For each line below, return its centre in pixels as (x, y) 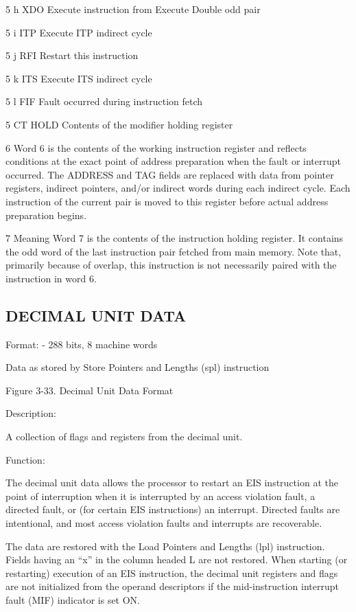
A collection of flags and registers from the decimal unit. (124, 437)
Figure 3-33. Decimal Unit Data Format (90, 390)
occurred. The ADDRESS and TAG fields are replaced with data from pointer (170, 174)
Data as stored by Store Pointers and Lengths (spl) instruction (138, 367)
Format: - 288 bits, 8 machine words (82, 344)
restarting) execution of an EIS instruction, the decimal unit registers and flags (172, 573)
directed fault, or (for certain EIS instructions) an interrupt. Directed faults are (173, 509)
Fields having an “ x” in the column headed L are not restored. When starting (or (177, 559)
